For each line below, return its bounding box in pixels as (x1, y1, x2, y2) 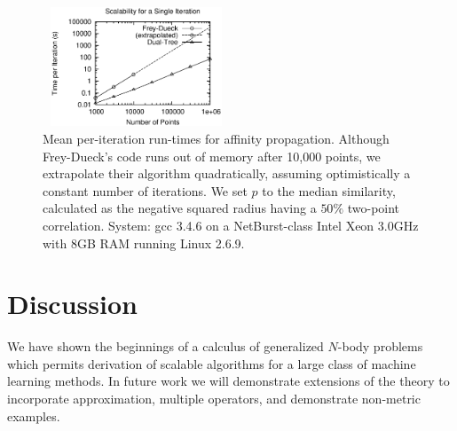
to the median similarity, (262, 181, 396, 200)
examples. (7, 406, 60, 425)
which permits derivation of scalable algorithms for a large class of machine (7, 354, 416, 372)
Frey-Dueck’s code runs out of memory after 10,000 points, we (43, 146, 381, 165)
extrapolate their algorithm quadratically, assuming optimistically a (43, 164, 411, 183)
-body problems (337, 337, 423, 356)
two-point (347, 199, 400, 217)
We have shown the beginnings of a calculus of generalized (7, 337, 324, 356)
